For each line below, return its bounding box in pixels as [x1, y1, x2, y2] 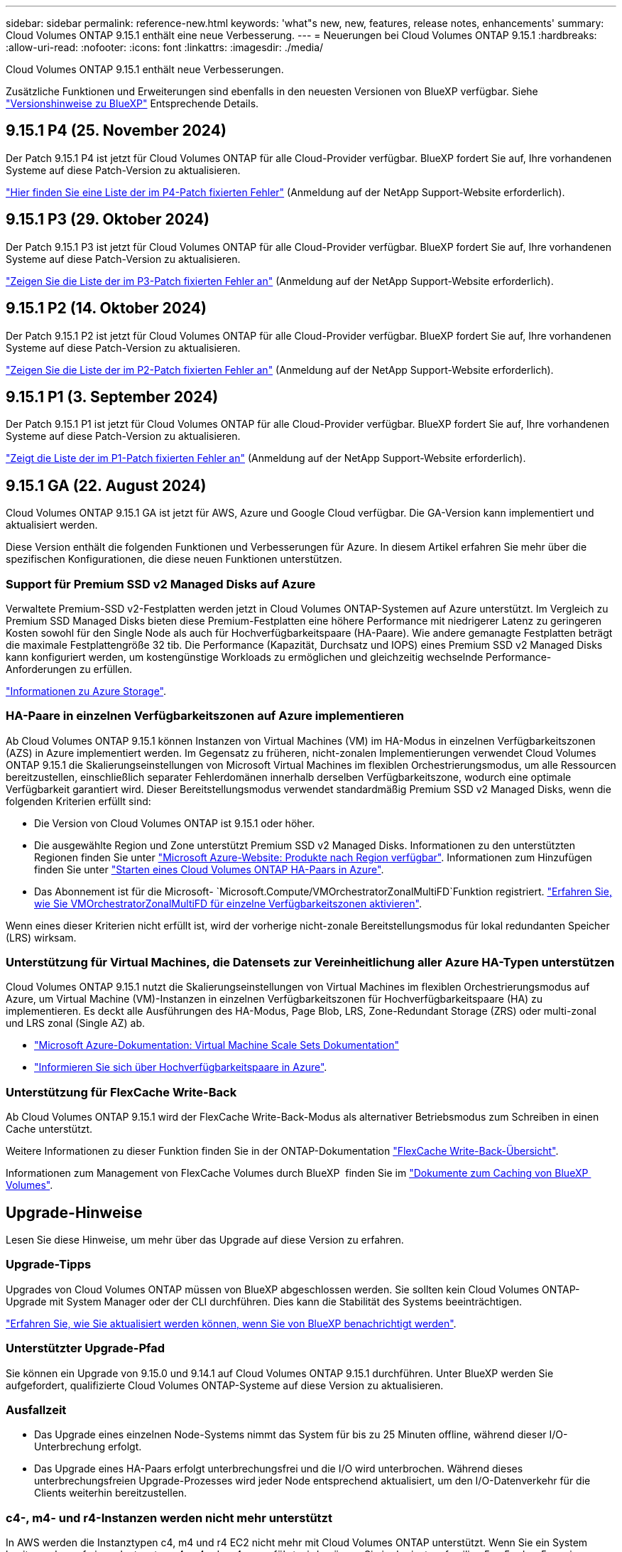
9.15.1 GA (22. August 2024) [6, 476, 207, 495]
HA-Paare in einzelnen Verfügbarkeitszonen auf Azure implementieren [6, 708, 404, 723]
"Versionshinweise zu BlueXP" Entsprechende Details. [6, 97, 259, 109]
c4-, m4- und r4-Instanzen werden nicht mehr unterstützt [6, 1510, 332, 1525]
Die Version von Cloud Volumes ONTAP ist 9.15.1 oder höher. [34, 817, 315, 829]
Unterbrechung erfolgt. [34, 1440, 142, 1453]
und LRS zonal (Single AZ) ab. [6, 1017, 146, 1030]
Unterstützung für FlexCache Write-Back [6, 1084, 237, 1099]
